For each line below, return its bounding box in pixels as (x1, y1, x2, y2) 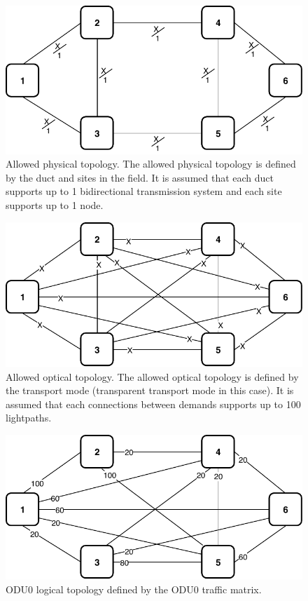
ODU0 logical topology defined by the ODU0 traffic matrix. (6, 581, 262, 596)
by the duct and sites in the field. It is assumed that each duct (6, 170, 274, 184)
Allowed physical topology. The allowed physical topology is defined (6, 156, 296, 171)
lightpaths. (6, 410, 52, 425)
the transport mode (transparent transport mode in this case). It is (6, 383, 294, 398)
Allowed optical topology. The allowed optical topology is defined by (6, 369, 299, 384)
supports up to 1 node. (6, 198, 104, 212)
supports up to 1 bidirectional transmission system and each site (6, 184, 282, 198)
